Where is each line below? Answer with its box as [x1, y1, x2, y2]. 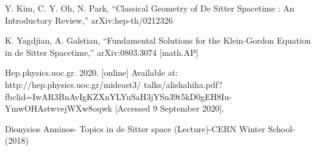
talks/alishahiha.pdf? [144, 78, 223, 90]
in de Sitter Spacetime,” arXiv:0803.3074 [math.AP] [5, 45, 198, 58]
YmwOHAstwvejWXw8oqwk [5, 102, 113, 115]
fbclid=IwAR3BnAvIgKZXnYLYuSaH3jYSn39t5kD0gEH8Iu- [5, 90, 232, 102]
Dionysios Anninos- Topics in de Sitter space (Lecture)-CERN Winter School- [5, 122, 295, 135]
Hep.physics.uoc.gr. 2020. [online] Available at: [5, 66, 178, 79]
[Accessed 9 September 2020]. [114, 102, 224, 115]
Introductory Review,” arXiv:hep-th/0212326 [5, 13, 173, 26]
